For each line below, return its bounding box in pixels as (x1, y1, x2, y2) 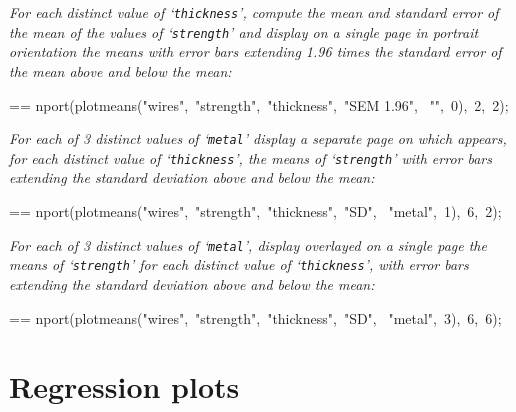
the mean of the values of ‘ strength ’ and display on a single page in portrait (9, 21, 479, 42)
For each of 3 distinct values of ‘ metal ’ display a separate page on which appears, (9, 128, 507, 149)
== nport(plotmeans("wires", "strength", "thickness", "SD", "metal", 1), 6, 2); (9, 201, 502, 221)
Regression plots (9, 366, 240, 407)
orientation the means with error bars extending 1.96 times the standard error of (9, 41, 502, 62)
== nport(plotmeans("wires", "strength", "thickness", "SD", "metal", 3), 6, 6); (9, 307, 502, 328)
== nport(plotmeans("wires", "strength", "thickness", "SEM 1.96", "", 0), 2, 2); (9, 94, 509, 115)
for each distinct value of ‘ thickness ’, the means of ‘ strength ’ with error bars (9, 147, 493, 168)
